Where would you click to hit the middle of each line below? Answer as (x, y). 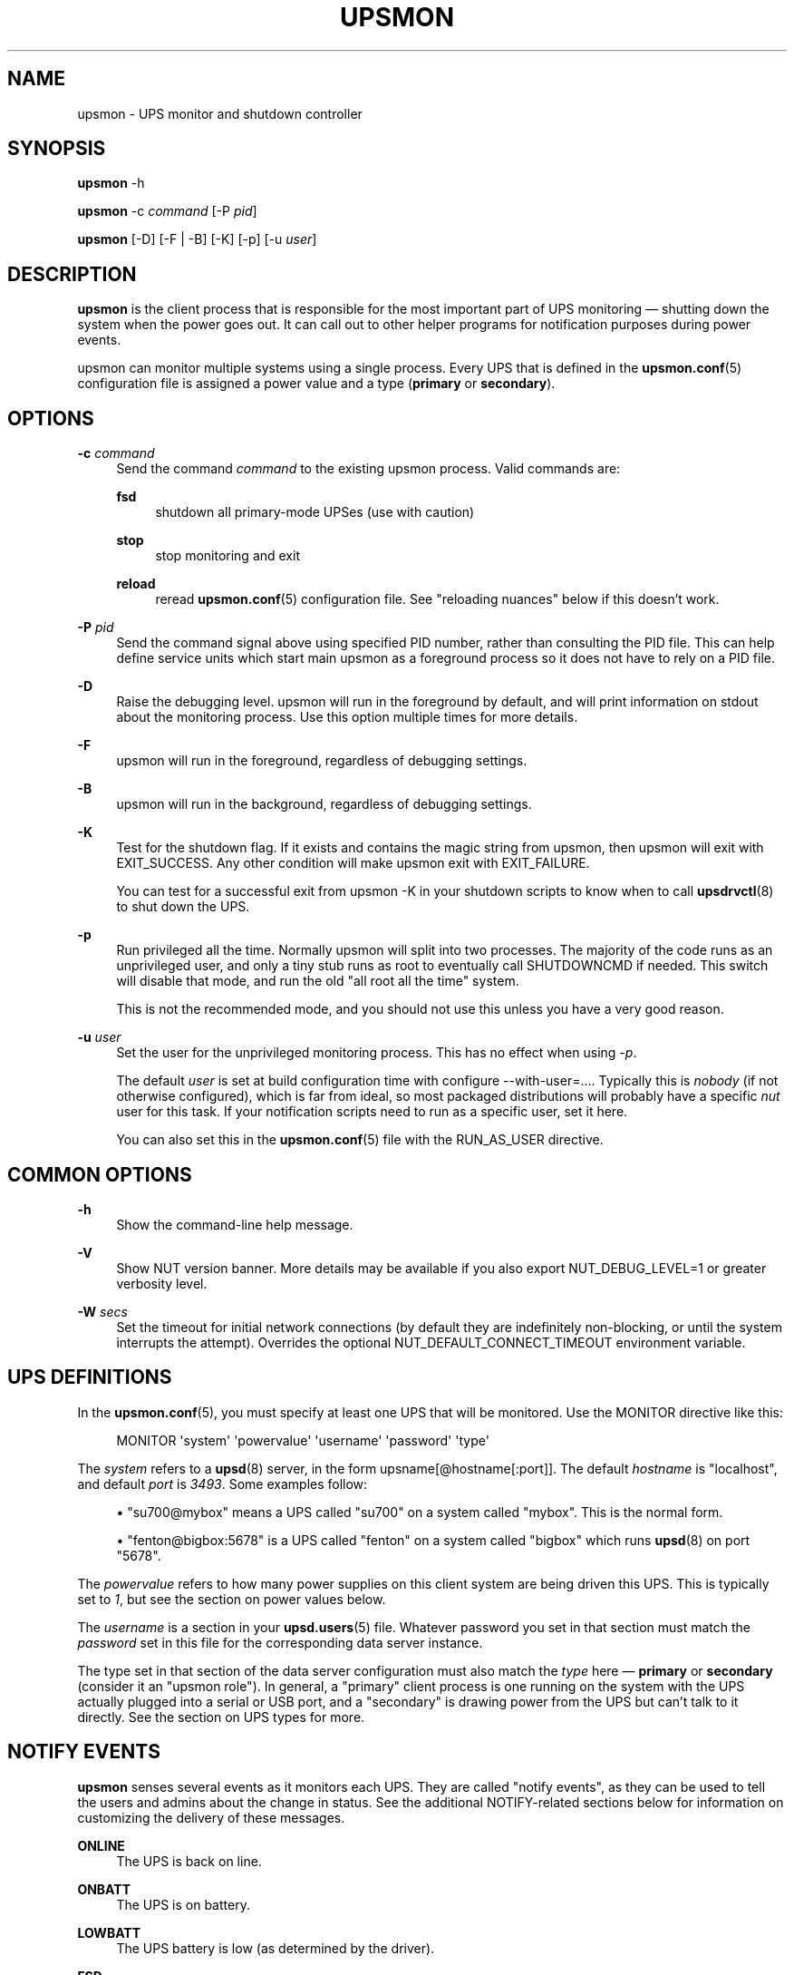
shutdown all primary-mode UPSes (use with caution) (315, 512)
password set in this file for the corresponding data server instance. (280, 1642)
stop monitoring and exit (228, 556)
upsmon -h (111, 183)
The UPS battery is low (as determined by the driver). (276, 1948)
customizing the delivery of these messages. (211, 1817)
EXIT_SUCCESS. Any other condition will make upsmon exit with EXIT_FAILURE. (353, 863)
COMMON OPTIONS (100, 1174)
